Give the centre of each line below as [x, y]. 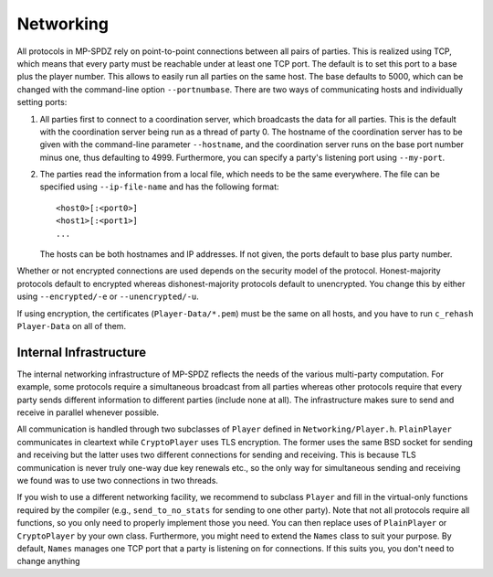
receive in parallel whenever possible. [88, 412]
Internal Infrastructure [82, 352]
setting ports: [42, 102]
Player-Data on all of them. [72, 326]
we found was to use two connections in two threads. [118, 481]
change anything [49, 561]
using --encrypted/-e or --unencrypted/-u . [108, 296]
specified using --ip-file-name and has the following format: [159, 187]
